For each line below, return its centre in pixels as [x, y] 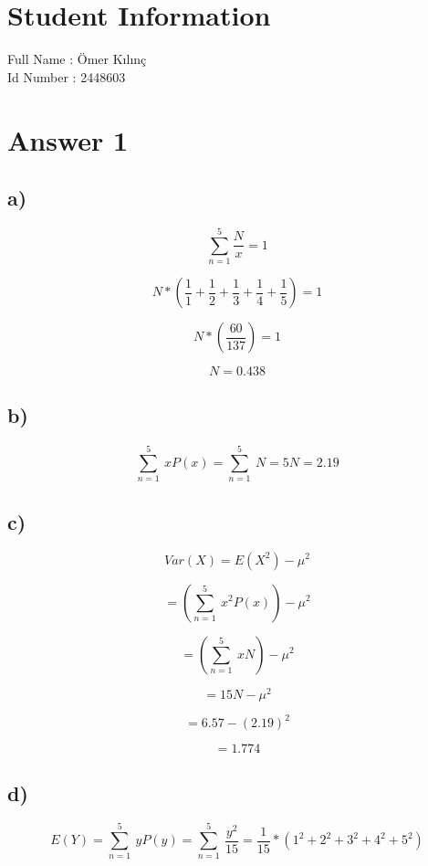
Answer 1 [68, 139]
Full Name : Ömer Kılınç [77, 59]
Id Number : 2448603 [67, 76]
